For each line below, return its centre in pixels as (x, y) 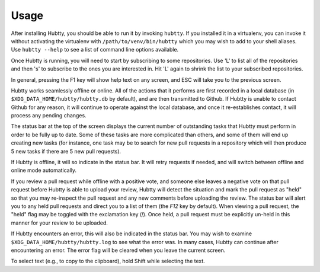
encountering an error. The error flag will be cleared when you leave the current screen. (118, 250)
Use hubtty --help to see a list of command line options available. (95, 50)
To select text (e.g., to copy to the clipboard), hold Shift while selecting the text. (108, 261)
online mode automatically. (44, 170)
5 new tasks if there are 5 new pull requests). (66, 151)
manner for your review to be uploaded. (59, 223)
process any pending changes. (49, 116)
